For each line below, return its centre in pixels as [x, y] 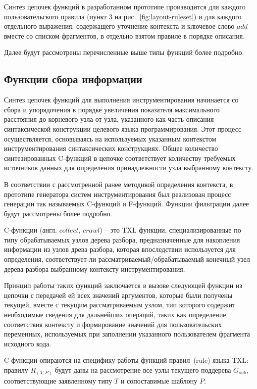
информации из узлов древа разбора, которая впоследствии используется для [120, 249]
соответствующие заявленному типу [58, 380]
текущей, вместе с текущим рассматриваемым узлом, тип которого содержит [120, 305]
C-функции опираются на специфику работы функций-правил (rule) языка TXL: [126, 360]
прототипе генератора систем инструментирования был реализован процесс [118, 194]
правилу [16, 370]
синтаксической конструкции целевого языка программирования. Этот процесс [123, 128]
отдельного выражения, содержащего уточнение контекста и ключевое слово [119, 26]
